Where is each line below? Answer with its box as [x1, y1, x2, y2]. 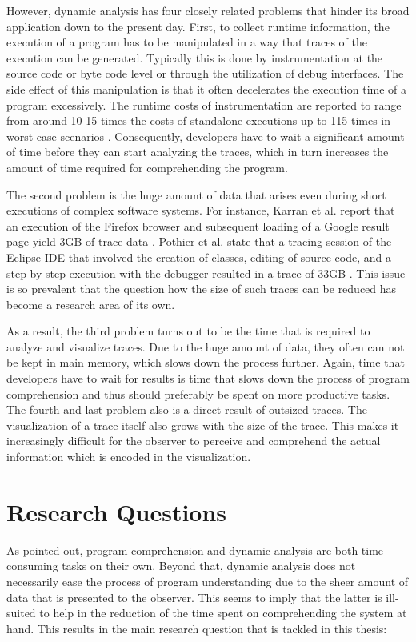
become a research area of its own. [6, 295, 175, 312]
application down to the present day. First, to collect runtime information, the [6, 18, 390, 34]
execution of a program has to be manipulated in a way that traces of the [6, 34, 367, 50]
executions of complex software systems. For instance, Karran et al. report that [6, 202, 395, 219]
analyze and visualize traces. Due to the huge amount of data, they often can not [6, 338, 405, 355]
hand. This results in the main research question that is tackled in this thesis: [6, 620, 387, 636]
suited [6, 604, 36, 621]
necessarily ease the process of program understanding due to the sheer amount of [6, 572, 409, 589]
